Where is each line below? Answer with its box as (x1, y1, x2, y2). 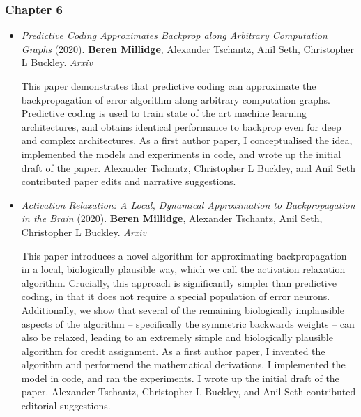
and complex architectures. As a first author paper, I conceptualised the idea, (21, 133, 353, 148)
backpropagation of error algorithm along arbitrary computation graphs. (21, 92, 330, 107)
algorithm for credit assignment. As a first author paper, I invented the (21, 343, 325, 358)
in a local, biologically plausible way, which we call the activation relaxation (21, 262, 346, 276)
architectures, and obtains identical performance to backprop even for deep (21, 119, 341, 134)
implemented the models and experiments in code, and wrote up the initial (21, 146, 341, 161)
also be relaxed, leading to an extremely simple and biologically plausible (21, 330, 333, 345)
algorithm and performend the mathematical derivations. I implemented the (21, 357, 346, 372)
